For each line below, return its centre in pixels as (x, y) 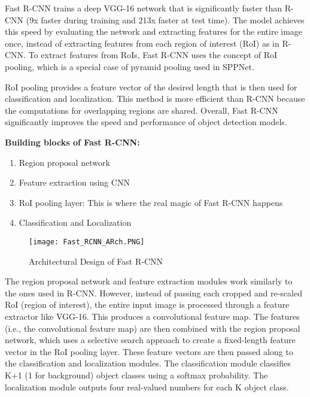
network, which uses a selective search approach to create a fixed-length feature (150, 340)
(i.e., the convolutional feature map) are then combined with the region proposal (153, 328)
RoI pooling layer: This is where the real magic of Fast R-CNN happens (151, 202)
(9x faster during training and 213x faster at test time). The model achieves (165, 19)
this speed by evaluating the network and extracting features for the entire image (154, 31)
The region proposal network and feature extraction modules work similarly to (149, 281)
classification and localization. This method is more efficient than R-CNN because (155, 99)
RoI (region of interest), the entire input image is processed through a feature (147, 304)
